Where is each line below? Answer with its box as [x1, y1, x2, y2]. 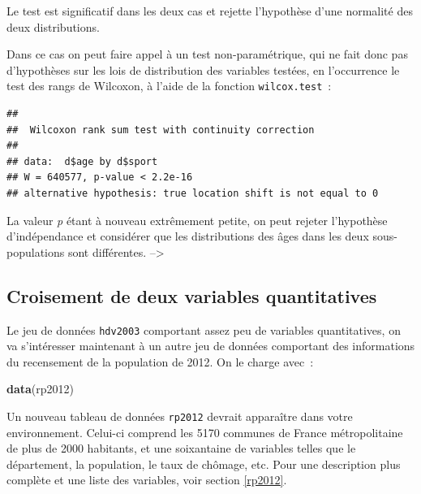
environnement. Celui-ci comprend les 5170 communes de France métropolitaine [6, 423, 403, 440]
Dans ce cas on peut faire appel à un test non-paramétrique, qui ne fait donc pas [6, 45, 408, 63]
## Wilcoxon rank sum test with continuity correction [6, 123, 315, 136]
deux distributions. [6, 18, 100, 35]
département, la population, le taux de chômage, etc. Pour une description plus [6, 455, 401, 472]
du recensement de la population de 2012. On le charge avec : [6, 353, 314, 370]
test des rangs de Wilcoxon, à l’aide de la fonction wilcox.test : [6, 77, 332, 94]
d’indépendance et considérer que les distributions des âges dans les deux [6, 227, 369, 245]
